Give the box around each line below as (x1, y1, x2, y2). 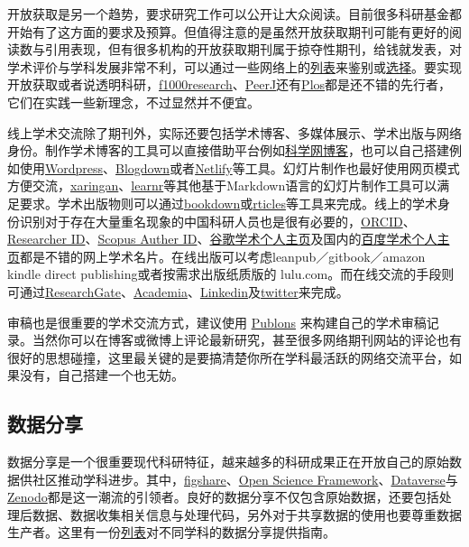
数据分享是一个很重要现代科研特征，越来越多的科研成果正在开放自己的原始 (7, 452, 449, 471)
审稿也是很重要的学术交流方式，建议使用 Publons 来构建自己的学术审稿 (7, 312, 427, 331)
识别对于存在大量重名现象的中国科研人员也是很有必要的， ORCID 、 (19, 211, 416, 230)
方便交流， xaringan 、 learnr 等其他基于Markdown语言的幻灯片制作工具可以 (7, 176, 437, 195)
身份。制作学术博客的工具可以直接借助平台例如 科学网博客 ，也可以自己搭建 (7, 141, 449, 160)
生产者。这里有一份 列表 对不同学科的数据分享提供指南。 (7, 523, 336, 542)
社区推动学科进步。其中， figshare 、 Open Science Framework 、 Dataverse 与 (32, 469, 458, 488)
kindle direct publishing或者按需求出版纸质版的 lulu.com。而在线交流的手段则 (7, 264, 455, 283)
